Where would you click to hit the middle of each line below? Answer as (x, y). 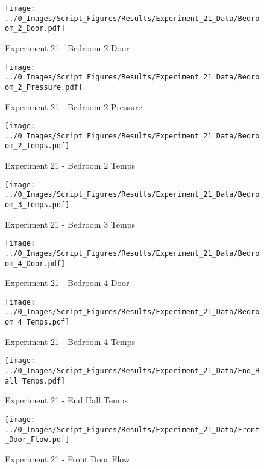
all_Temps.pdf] (35, 381)
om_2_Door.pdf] (35, 29)
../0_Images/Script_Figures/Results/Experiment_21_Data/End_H (132, 371)
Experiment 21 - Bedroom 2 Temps (70, 165)
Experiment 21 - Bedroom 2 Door (67, 47)
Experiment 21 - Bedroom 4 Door (67, 283)
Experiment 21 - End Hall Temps (66, 400)
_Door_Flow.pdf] (37, 440)
